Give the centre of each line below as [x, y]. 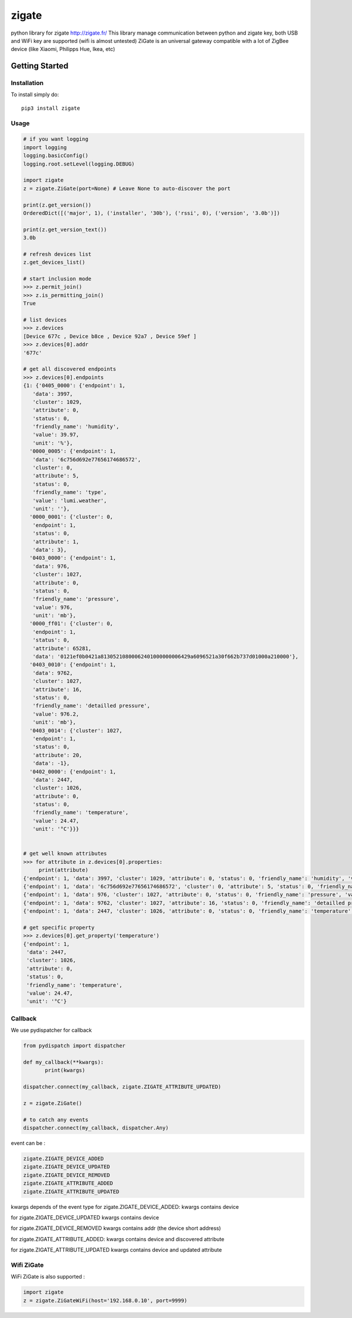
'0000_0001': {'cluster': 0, [72, 517]
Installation [27, 83]
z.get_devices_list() [54, 262]
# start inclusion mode [57, 279]
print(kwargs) [65, 1070]
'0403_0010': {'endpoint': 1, [73, 665]
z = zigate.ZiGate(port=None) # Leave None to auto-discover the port [127, 188]
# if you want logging [56, 139]
